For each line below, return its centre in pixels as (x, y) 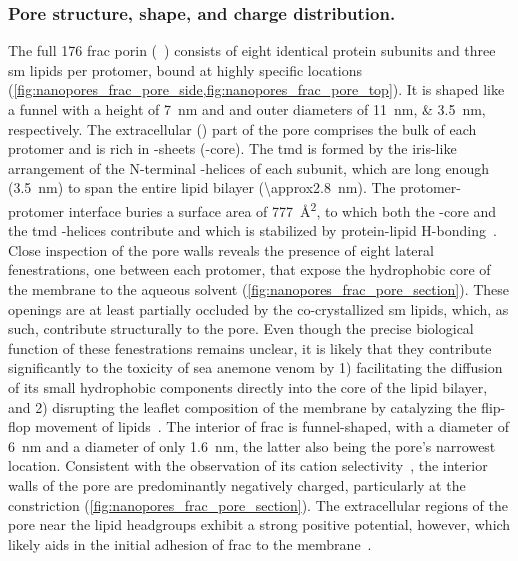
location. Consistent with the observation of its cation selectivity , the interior (248, 465)
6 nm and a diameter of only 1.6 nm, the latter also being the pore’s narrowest (252, 445)
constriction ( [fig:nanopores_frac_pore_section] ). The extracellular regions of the (258, 504)
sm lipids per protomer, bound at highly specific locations (185, 69)
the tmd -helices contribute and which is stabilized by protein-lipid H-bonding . (252, 230)
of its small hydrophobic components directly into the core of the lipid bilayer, (248, 386)
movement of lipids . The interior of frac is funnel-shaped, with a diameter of (272, 426)
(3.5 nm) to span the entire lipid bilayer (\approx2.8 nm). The (202, 187)
